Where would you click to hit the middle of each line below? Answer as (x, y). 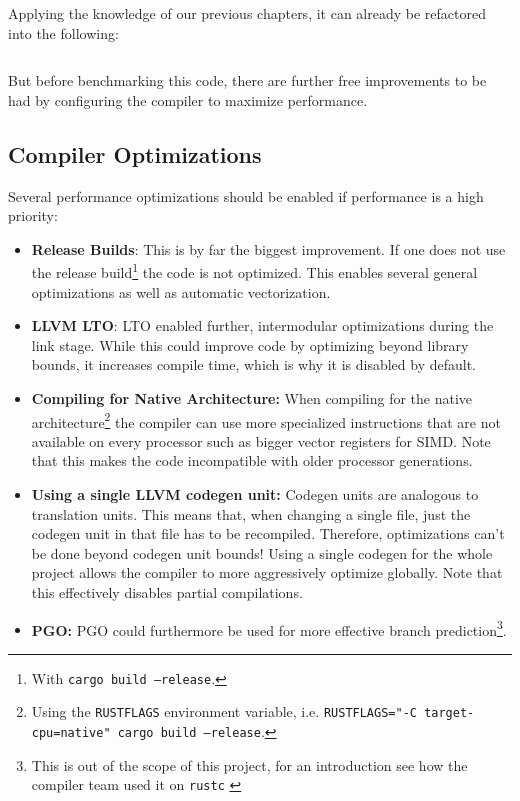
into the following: (63, 32)
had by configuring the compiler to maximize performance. (188, 99)
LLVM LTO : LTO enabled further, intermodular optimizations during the (262, 325)
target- (449, 713)
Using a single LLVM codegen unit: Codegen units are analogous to (255, 494)
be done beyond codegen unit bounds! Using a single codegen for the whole (262, 552)
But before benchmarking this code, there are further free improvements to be (247, 80)
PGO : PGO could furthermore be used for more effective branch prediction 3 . (269, 628)
